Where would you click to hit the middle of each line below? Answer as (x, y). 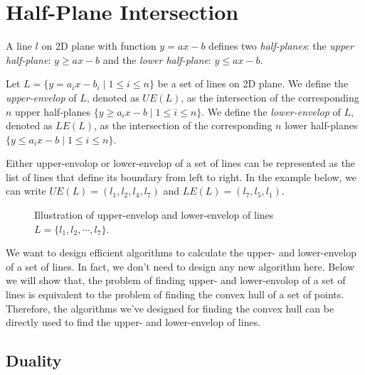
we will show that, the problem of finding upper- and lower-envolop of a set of (176, 280)
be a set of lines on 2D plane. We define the (253, 83)
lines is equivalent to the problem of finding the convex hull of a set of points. (175, 294)
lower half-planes (321, 125)
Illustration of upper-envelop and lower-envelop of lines (154, 215)
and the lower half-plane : (157, 59)
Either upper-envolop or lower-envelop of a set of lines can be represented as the (181, 163)
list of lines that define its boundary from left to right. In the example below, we (181, 176)
